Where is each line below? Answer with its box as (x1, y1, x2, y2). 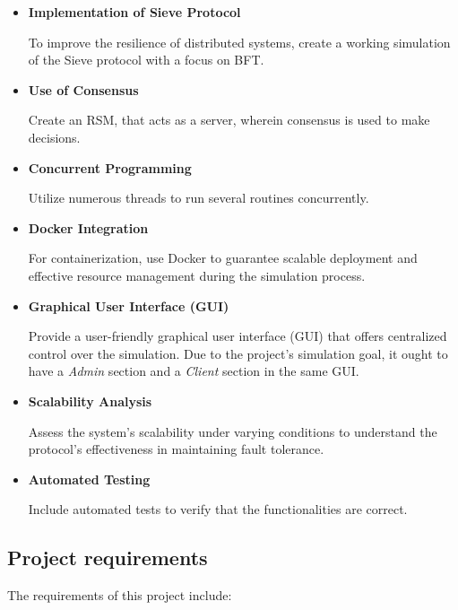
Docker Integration (28, 218, 149, 237)
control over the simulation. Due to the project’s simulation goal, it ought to (28, 344, 448, 362)
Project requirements (7, 544, 208, 571)
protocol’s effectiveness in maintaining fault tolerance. (28, 440, 324, 458)
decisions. (28, 127, 81, 146)
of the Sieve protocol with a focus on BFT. (28, 50, 264, 69)
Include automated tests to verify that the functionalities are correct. (28, 500, 408, 518)
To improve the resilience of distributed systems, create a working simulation (28, 32, 451, 51)
